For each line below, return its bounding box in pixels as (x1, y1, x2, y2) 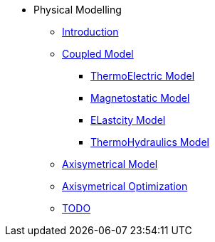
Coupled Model (62, 48, 134, 60)
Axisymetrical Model (62, 158, 158, 170)
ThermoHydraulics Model (90, 136, 209, 148)
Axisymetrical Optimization (62, 180, 188, 192)
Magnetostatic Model (90, 92, 190, 104)
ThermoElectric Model (90, 70, 195, 82)
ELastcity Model (90, 114, 166, 126)
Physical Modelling (33, 4, 122, 16)
